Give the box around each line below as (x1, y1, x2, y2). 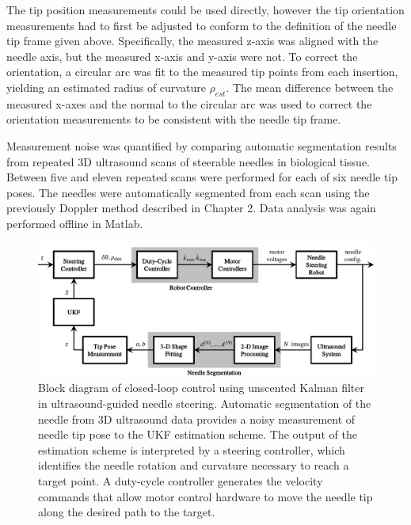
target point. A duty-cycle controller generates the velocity (38, 473, 323, 489)
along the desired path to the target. (38, 504, 215, 520)
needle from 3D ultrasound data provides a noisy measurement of (38, 410, 356, 427)
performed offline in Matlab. (6, 215, 143, 231)
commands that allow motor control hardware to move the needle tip (38, 488, 373, 504)
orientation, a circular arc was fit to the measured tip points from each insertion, (6, 63, 398, 80)
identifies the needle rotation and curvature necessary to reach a (38, 457, 349, 474)
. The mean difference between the (226, 78, 394, 95)
